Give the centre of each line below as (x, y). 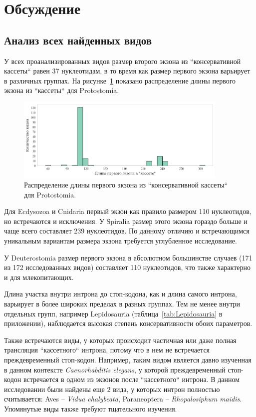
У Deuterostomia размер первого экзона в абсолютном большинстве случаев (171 (128, 257)
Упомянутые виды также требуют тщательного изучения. (91, 408)
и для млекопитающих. (39, 277)
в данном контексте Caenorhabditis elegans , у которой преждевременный (115, 369)
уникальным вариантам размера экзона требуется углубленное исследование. (121, 240)
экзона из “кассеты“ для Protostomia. (62, 90)
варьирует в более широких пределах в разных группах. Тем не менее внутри (122, 303)
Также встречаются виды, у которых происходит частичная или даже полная (120, 340)
